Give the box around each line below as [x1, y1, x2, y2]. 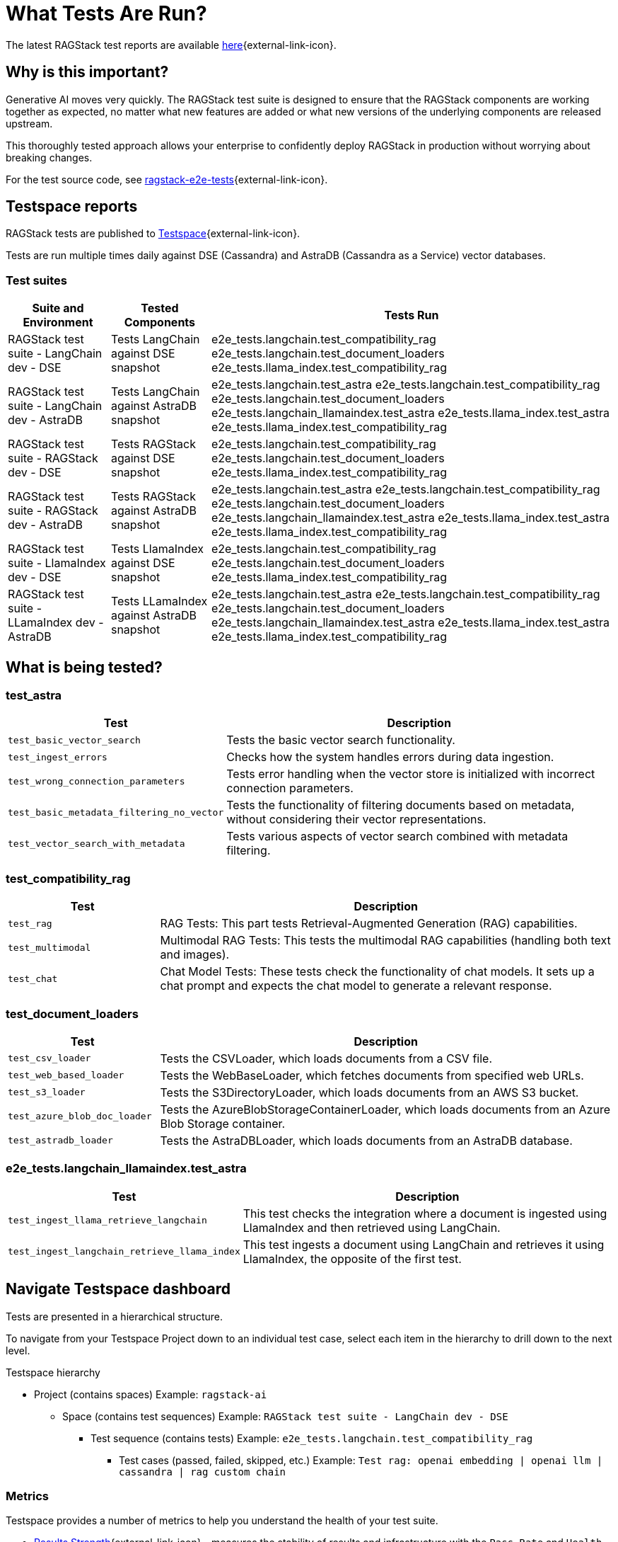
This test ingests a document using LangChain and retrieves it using [243, 1237, 605, 1252]
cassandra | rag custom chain [119, 1466, 286, 1478]
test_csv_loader [8, 1053, 91, 1064]
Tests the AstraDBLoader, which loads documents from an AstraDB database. [160, 1133, 573, 1148]
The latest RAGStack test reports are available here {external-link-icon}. [6, 38, 337, 51]
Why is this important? [6, 63, 169, 81]
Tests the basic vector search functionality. [226, 733, 455, 748]
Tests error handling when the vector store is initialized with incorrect [226, 767, 595, 782]
